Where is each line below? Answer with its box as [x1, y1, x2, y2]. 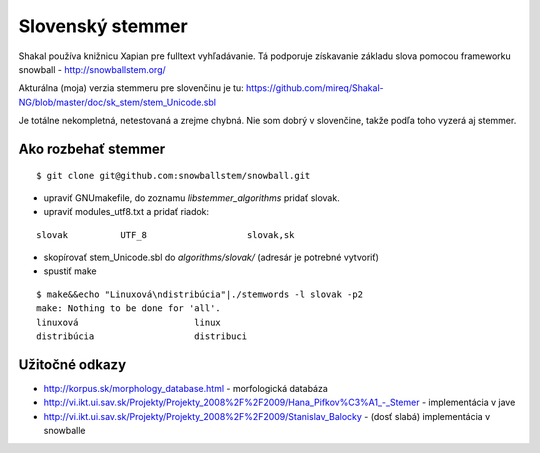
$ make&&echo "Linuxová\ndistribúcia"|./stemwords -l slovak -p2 [36, 288, 364, 300]
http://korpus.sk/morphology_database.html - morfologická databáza [43, 382, 329, 394]
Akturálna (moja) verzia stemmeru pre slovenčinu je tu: [18, 82, 244, 94]
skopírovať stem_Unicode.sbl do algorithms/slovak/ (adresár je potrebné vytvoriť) [43, 251, 380, 264]
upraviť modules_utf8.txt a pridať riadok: [43, 206, 210, 218]
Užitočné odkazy [18, 356, 127, 373]
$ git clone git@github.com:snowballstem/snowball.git [36, 170, 311, 181]
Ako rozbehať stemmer [18, 140, 166, 157]
